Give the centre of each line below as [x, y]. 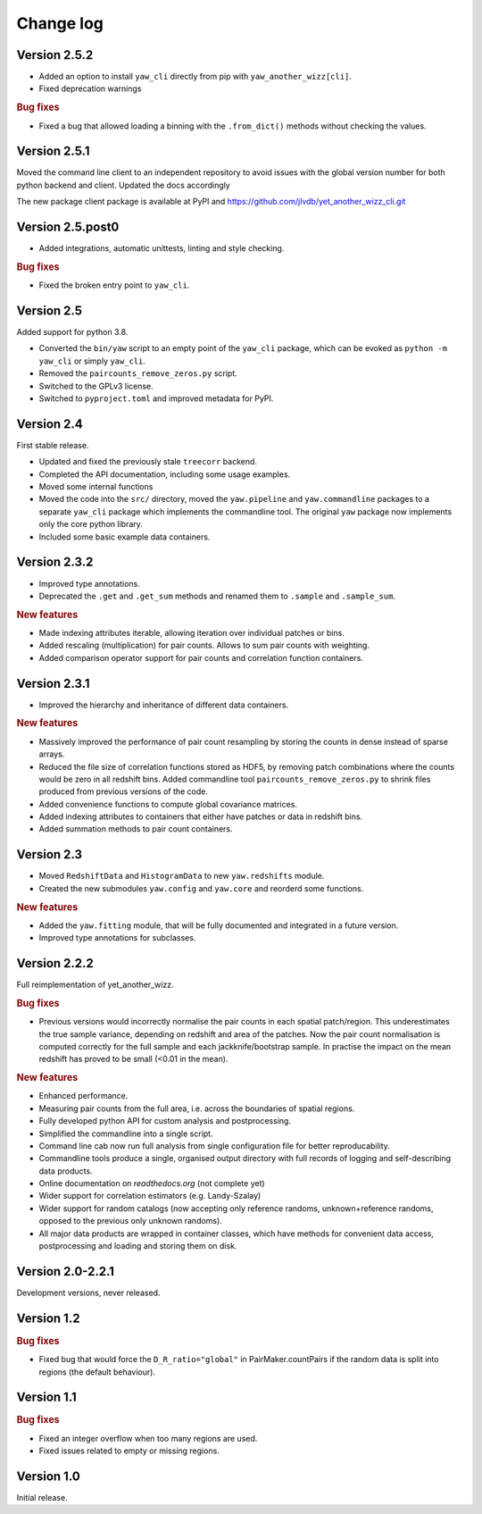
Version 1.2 [48, 1318]
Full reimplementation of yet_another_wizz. [95, 985]
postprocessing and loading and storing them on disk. [138, 1246]
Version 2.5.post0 [68, 227]
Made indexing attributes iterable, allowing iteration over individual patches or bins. [192, 632]
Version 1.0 [48, 1476]
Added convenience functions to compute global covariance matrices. [168, 804]
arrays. [52, 754]
